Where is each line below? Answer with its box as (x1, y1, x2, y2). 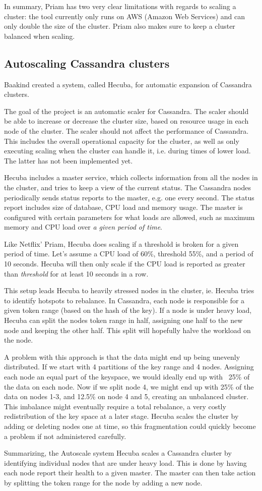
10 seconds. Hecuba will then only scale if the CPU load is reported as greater (4, 258, 245, 269)
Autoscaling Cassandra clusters (4, 55, 170, 71)
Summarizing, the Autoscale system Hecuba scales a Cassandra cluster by (4, 448, 232, 458)
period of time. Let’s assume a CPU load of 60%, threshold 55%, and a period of (4, 248, 253, 259)
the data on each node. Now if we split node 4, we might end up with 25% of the (4, 381, 254, 392)
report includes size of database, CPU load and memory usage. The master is (4, 202, 243, 212)
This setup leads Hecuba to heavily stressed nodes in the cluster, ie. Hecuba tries (4, 285, 254, 296)
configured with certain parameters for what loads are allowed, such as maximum (4, 211, 255, 222)
